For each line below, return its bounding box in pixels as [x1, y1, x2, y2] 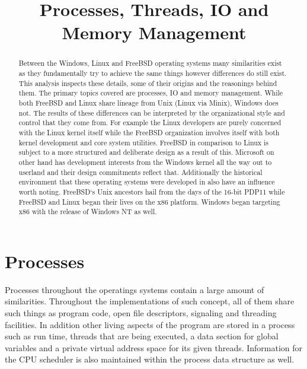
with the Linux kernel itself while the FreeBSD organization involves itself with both [18, 127, 280, 137]
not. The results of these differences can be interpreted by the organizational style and [18, 107, 285, 117]
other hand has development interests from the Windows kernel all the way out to [18, 157, 272, 167]
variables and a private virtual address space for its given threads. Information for [5, 341, 303, 354]
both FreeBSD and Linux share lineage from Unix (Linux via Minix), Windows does [18, 97, 279, 107]
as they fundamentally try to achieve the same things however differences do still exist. [18, 68, 287, 78]
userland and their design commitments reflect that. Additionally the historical [18, 167, 263, 177]
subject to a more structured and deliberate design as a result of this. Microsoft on [18, 147, 274, 157]
